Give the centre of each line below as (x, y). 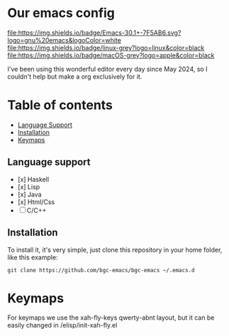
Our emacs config (61, 13)
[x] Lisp (29, 186)
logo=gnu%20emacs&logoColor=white (65, 40)
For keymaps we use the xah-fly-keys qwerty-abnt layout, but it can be (111, 318)
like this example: (33, 257)
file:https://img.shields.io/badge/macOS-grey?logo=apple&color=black (111, 55)
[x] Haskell (33, 179)
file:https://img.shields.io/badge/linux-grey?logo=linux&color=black (106, 47)
